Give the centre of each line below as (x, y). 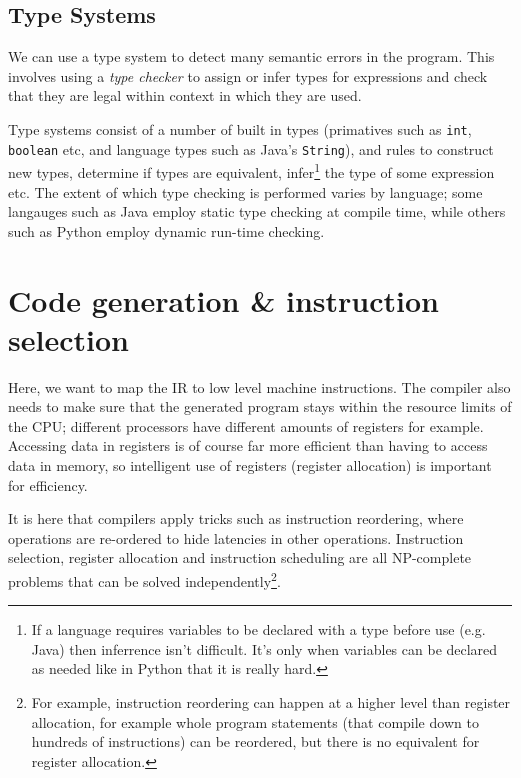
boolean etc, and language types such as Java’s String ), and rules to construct (251, 148)
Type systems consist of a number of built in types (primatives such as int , (240, 128)
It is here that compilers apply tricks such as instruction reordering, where (236, 518)
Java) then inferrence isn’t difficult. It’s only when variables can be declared (264, 648)
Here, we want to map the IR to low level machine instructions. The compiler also (259, 386)
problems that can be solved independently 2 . (144, 579)
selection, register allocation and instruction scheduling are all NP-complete (240, 557)
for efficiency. (48, 484)
